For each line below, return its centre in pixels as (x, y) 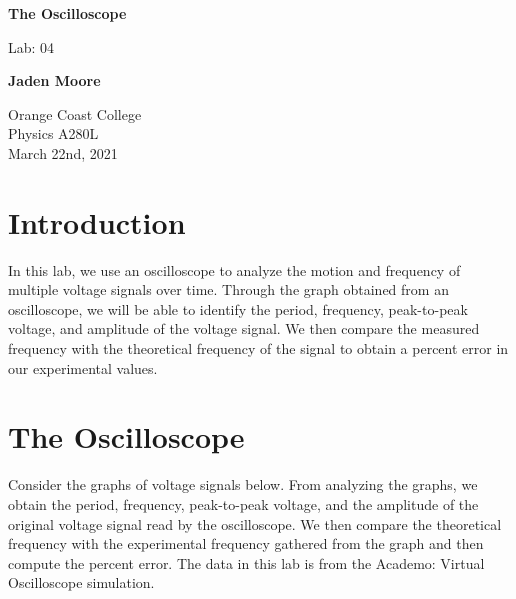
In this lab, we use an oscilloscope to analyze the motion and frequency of (234, 269)
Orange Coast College (75, 113)
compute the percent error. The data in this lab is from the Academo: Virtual (246, 562)
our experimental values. (83, 367)
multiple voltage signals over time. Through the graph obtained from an (228, 289)
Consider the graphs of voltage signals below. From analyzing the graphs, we (243, 484)
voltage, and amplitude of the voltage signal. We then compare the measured (244, 328)
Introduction (97, 221)
